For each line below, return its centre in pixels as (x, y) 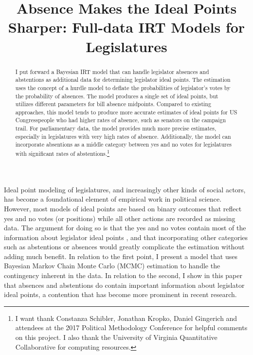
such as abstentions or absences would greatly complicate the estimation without (124, 247)
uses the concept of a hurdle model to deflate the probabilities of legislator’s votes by (123, 87)
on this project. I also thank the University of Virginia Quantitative (116, 337)
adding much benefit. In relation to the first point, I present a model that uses (121, 256)
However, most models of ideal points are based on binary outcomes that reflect (123, 208)
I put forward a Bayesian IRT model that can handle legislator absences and (112, 71)
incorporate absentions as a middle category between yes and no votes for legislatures (123, 144)
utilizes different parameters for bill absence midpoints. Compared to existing (113, 104)
